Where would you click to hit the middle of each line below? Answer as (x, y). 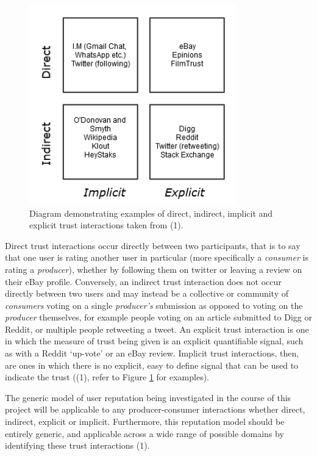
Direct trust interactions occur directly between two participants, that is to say (153, 245)
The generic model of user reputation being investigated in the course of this (148, 397)
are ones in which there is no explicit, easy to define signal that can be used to (152, 365)
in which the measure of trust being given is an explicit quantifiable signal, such (154, 341)
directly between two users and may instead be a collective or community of (147, 293)
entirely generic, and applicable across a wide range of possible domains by (144, 433)
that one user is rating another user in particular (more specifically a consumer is (157, 257)
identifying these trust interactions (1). (77, 445)
